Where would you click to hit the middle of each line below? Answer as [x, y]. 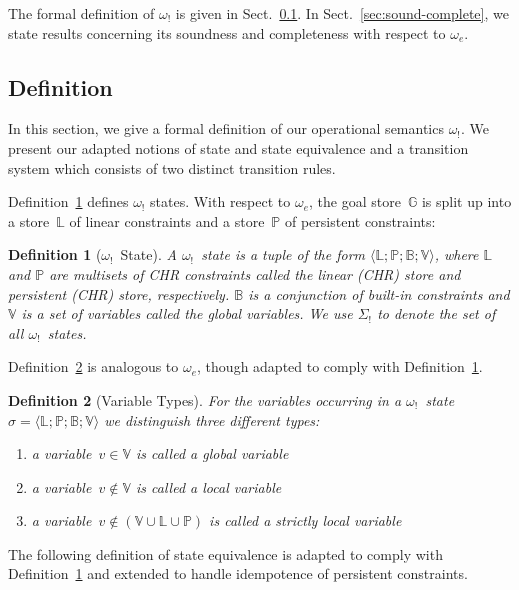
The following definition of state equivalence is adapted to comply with [225, 553]
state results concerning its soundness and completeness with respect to [227, 32]
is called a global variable [212, 453]
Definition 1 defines [68, 201]
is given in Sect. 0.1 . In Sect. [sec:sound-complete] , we [342, 13]
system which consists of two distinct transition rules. [172, 167]
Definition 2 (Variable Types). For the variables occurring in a [205, 399]
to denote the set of [436, 313]
